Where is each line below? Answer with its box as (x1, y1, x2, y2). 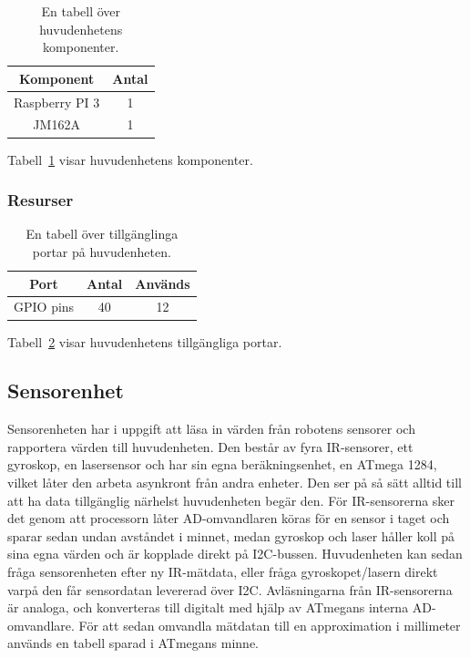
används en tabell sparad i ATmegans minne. (7, 633, 259, 653)
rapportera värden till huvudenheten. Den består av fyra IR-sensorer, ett (7, 437, 414, 456)
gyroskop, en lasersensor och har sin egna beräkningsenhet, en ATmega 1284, (7, 455, 437, 474)
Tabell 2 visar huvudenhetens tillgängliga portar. (7, 332, 282, 351)
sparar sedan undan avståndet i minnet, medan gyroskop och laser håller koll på (7, 526, 455, 545)
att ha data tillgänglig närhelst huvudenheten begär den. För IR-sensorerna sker (7, 490, 455, 509)
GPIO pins (14, 297, 75, 316)
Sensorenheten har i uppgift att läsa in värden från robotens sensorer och (7, 419, 415, 438)
